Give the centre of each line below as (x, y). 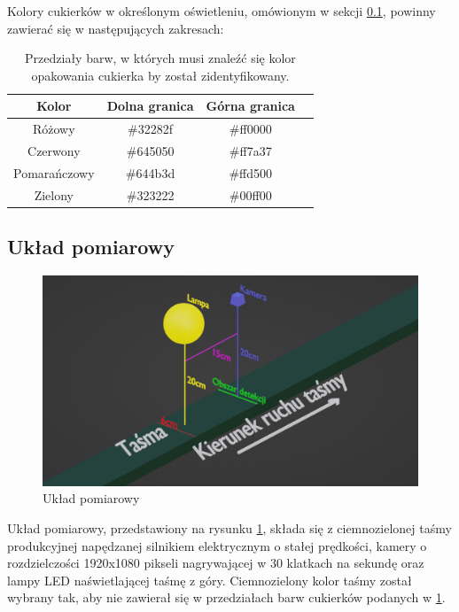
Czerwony (54, 151)
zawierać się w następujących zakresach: (116, 28)
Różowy (54, 129)
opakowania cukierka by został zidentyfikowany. (160, 75)
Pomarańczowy (54, 172)
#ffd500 (251, 172)
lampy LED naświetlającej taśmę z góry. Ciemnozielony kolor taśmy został (210, 580)
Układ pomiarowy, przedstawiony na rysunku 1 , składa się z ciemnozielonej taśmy (229, 527)
